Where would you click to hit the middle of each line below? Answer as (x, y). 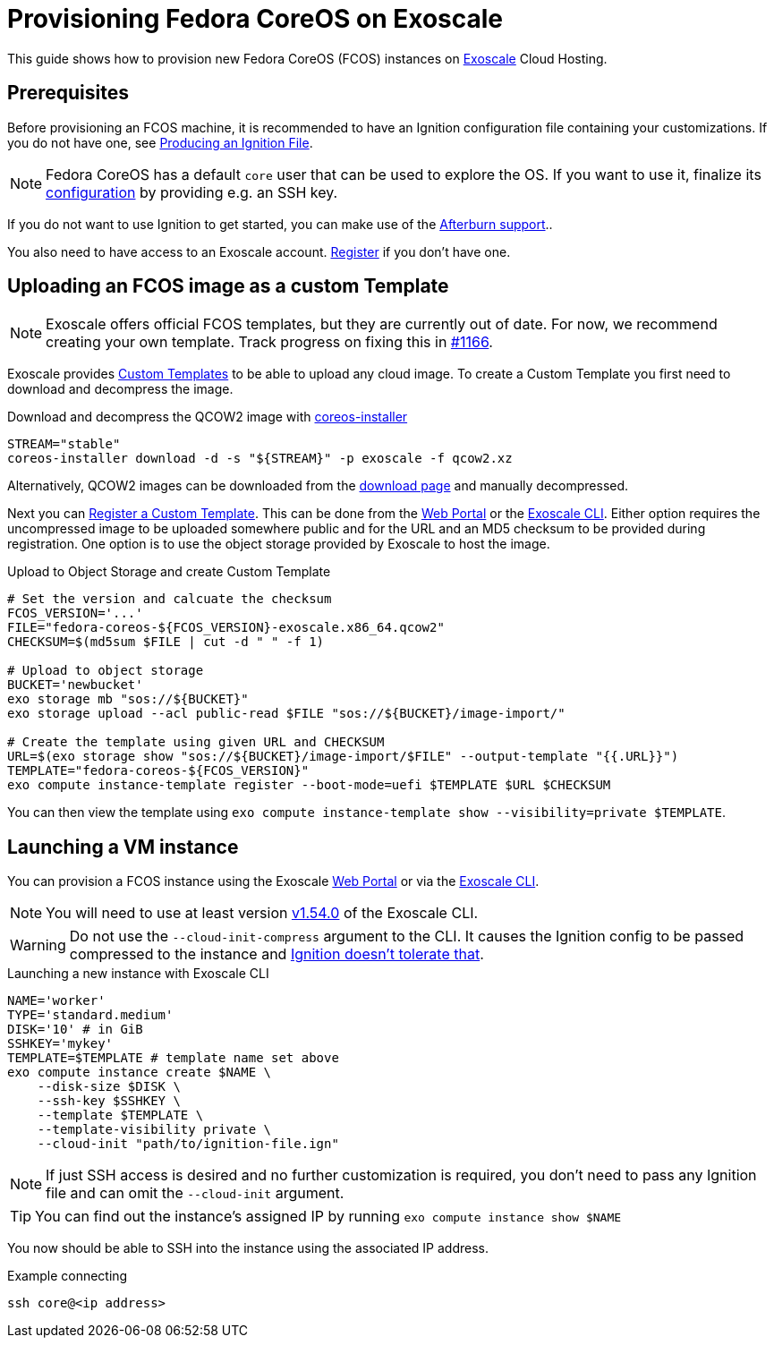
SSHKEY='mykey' (60, 1044)
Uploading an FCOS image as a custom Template (228, 286)
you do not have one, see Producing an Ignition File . (160, 142)
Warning (38, 945)
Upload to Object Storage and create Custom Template (169, 572)
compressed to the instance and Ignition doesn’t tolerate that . (276, 954)
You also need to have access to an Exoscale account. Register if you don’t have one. (259, 251)
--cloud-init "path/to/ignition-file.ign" (188, 1144)
